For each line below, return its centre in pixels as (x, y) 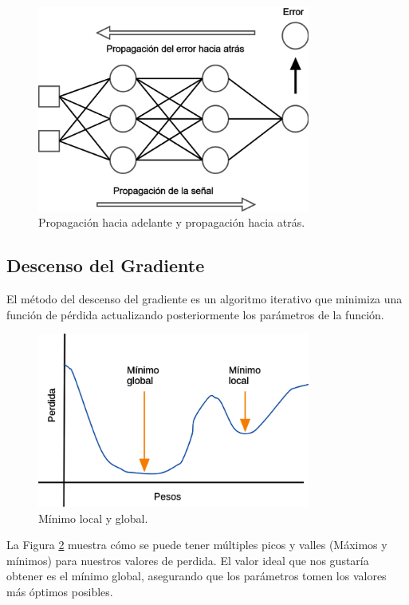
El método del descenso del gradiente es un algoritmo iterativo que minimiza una (204, 298)
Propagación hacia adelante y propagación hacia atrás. (172, 222)
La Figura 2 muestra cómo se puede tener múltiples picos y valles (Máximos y (197, 545)
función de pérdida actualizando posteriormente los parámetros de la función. (195, 314)
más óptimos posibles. (60, 591)
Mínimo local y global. (93, 518)
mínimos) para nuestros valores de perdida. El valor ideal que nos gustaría (188, 560)
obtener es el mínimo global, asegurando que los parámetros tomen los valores (197, 576)
